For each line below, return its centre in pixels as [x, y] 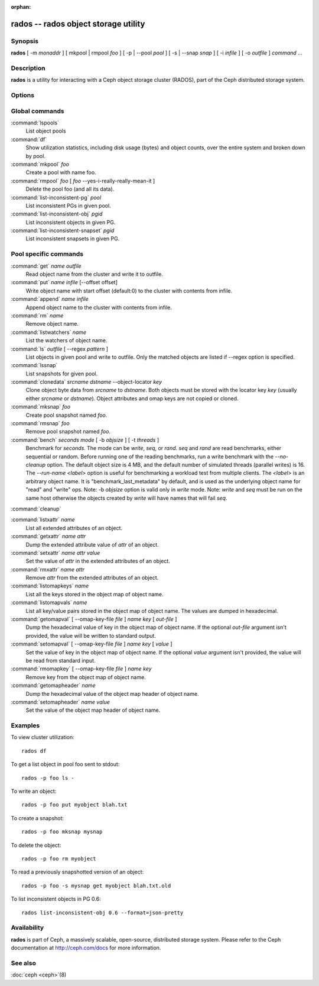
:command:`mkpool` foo [40, 164]
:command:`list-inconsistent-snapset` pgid [63, 230]
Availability [27, 928]
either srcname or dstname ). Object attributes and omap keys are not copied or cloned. [132, 398]
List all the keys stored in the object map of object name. [95, 594]
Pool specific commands [47, 254]
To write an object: [34, 791]
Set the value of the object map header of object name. [93, 710]
